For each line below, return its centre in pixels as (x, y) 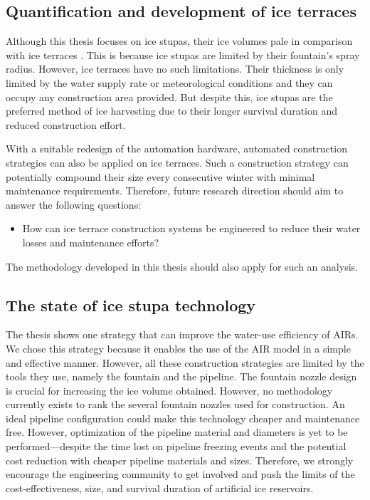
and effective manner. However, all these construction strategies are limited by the (185, 362)
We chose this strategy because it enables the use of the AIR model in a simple (178, 348)
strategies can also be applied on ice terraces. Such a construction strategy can (177, 162)
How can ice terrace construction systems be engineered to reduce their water (191, 228)
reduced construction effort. (66, 124)
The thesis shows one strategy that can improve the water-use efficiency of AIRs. (182, 334)
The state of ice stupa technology (131, 304)
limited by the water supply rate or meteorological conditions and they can (169, 82)
